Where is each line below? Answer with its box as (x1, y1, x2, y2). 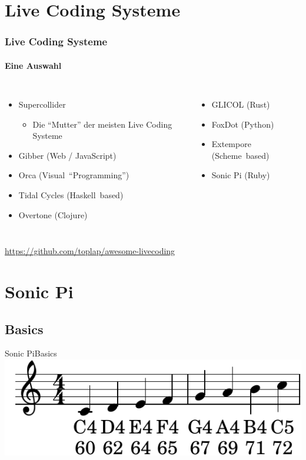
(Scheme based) (211, 149, 270, 161)
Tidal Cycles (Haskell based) (18, 188, 124, 201)
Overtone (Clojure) (18, 208, 88, 221)
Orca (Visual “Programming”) (18, 169, 129, 181)
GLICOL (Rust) (211, 98, 270, 111)
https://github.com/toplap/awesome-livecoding (5, 245, 175, 257)
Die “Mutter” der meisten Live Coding (32, 118, 172, 130)
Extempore (211, 138, 251, 150)
